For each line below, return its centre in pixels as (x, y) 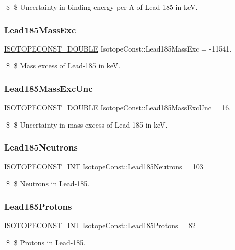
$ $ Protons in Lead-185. (46, 242)
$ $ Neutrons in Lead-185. (48, 183)
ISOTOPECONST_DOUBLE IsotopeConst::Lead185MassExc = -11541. (118, 48)
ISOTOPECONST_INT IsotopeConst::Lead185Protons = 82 (100, 225)
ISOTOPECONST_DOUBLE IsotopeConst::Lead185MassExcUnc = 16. (118, 107)
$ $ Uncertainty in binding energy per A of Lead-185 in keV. (102, 7)
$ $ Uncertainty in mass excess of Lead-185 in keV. (87, 124)
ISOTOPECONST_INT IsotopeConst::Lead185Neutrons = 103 (104, 166)
